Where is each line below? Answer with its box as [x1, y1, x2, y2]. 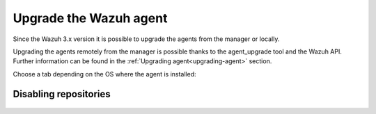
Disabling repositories [13, 88, 111, 100]
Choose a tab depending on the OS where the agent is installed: [13, 70, 196, 78]
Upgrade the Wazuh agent [13, 10, 168, 26]
